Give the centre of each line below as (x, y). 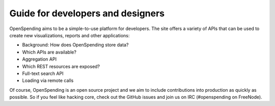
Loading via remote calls (48, 81)
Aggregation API (39, 59)
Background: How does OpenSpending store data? (75, 45)
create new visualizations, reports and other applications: (70, 35)
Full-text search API (43, 73)
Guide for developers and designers (87, 13)
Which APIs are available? (49, 52)
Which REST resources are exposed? (61, 66)
